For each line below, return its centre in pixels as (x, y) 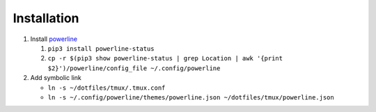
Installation (46, 18)
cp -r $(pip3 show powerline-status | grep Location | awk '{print (165, 58)
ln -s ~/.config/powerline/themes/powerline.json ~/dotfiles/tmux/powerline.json (191, 97)
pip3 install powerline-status (101, 48)
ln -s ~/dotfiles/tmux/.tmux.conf (107, 88)
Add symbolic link (56, 78)
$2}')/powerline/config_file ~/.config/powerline (134, 68)
